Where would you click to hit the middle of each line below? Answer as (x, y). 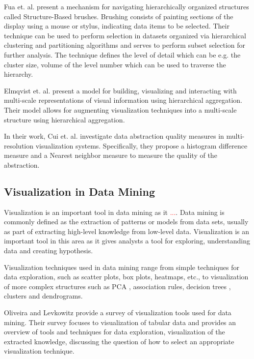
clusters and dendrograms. (43, 296)
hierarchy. (19, 74)
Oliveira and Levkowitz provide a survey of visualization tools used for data (118, 313)
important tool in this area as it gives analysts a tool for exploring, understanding (127, 241)
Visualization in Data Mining (79, 191)
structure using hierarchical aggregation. (64, 119)
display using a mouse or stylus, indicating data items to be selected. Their (117, 26)
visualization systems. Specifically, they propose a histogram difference (141, 145)
